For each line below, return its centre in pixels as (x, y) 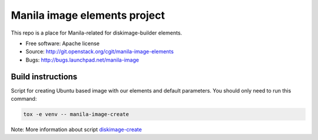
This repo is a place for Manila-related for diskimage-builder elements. (97, 33)
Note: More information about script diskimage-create (77, 129)
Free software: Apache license (63, 43)
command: (24, 99)
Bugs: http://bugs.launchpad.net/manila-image (82, 60)
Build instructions (44, 76)
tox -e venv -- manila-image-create (76, 114)
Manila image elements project (88, 15)
